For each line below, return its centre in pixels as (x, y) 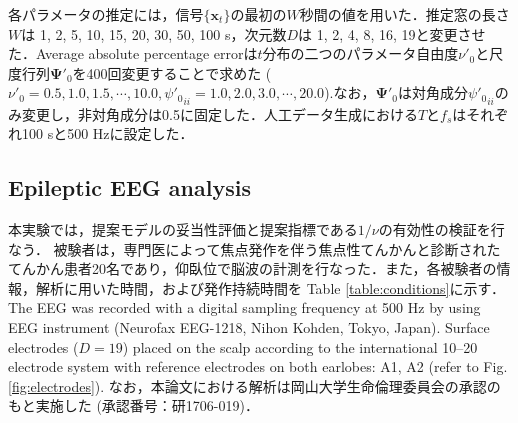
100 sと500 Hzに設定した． (107, 133)
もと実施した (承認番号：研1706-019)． (133, 405)
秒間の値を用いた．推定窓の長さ (404, 14)
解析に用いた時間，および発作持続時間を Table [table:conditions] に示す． (270, 287)
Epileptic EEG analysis (129, 187)
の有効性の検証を (434, 229)
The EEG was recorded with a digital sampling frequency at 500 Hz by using (244, 307)
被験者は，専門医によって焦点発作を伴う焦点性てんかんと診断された (277, 248)
